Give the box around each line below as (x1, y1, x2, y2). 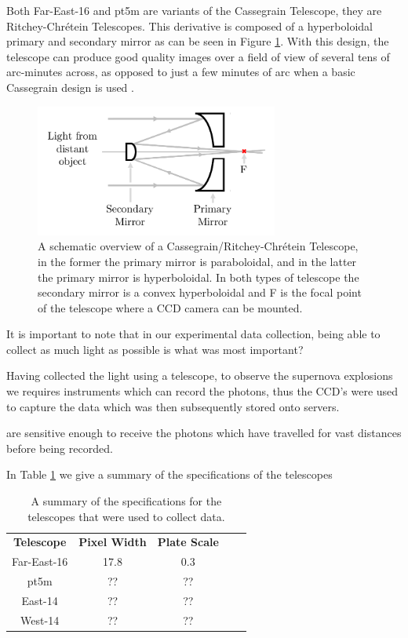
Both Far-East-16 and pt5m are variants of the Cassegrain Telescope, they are (6, 2, 382, 18)
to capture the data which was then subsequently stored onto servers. (6, 398, 340, 414)
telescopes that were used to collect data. (27, 508, 225, 524)
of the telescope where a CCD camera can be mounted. (38, 299, 303, 315)
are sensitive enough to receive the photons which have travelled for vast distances (6, 425, 402, 441)
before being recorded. (6, 439, 113, 456)
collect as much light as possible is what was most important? (6, 341, 304, 357)
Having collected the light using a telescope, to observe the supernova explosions (6, 367, 393, 384)
